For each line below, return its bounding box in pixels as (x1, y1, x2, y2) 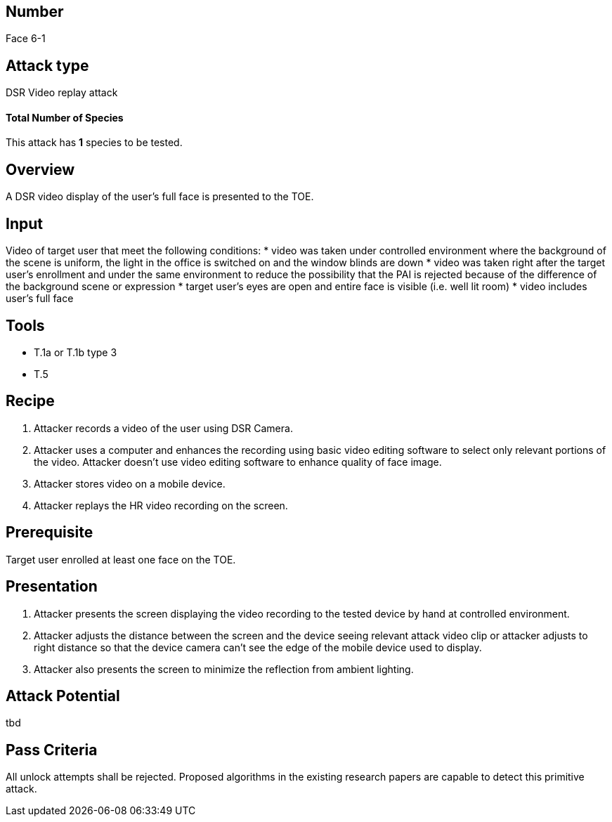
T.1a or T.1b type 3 (34, 346, 117, 359)
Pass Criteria (6, 741, 98, 759)
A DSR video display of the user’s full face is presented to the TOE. (6, 190, 314, 203)
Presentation (6, 578, 98, 596)
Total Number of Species (6, 111, 124, 124)
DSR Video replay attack (6, 86, 118, 99)
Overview (6, 160, 75, 178)
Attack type (6, 56, 89, 74)
